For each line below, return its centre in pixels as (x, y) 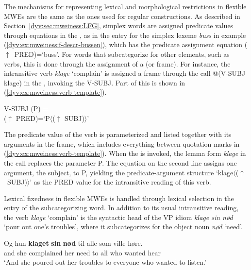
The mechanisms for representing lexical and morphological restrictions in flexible (125, 6)
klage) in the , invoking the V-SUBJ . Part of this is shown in (95, 82)
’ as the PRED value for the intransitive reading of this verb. (120, 182)
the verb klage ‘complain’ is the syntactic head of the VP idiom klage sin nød (118, 217)
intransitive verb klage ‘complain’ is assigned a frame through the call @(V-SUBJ (125, 73)
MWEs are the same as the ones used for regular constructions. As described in (122, 16)
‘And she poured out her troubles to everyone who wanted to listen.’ (105, 262)
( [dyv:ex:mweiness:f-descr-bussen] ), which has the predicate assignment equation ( (126, 44)
